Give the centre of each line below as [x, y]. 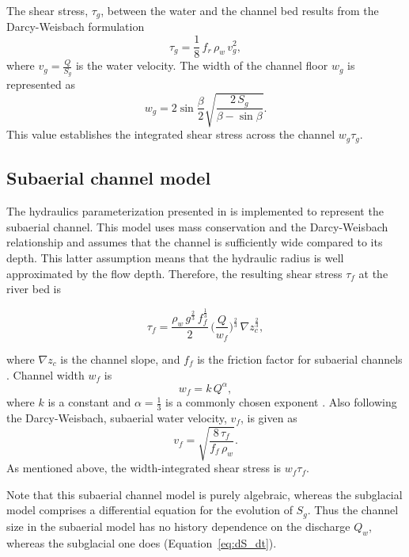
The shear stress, [47, 10]
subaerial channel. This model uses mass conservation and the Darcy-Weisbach [197, 226]
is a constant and [89, 402]
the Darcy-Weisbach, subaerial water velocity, [117, 418]
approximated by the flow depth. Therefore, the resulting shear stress [174, 273]
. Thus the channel [353, 510]
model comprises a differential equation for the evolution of [150, 510]
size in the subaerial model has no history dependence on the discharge [178, 526]
